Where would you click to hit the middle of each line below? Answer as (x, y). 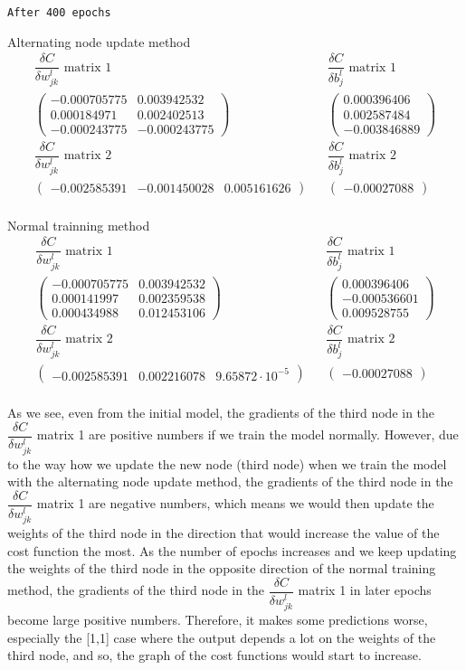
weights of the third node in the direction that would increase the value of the (223, 533)
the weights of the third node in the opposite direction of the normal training (222, 568)
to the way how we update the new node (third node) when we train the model (227, 463)
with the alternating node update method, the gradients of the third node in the (230, 481)
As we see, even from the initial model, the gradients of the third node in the (221, 413)
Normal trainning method (79, 225)
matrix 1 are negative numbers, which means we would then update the (235, 503)
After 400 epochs (59, 13)
